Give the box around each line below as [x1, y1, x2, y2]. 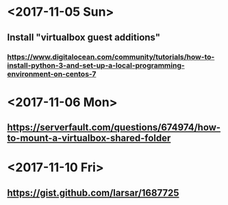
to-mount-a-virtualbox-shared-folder [7, 132, 171, 144]
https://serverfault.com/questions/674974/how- [7, 121, 221, 134]
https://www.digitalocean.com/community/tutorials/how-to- [7, 52, 215, 62]
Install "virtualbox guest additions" [7, 32, 161, 43]
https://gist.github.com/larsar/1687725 [7, 186, 179, 199]
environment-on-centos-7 [7, 69, 97, 79]
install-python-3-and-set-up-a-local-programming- [7, 60, 185, 70]
